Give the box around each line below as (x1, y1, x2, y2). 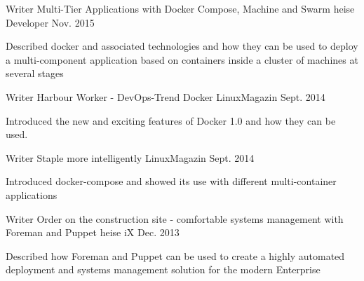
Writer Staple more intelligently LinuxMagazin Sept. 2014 (6, 150, 255, 165)
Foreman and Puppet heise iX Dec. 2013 (6, 225, 180, 240)
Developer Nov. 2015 (6, 15, 95, 29)
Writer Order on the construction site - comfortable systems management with (6, 211, 344, 226)
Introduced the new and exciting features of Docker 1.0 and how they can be (6, 113, 336, 128)
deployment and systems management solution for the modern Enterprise (6, 262, 321, 277)
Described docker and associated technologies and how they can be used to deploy (6, 39, 358, 53)
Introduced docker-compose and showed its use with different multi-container (6, 174, 337, 189)
